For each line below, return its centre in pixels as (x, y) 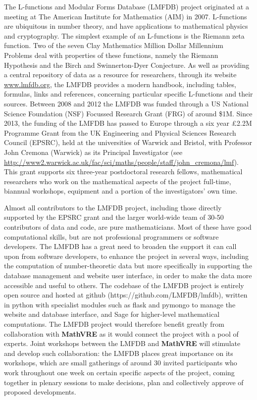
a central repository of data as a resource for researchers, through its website (120, 75)
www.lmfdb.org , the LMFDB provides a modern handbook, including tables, (120, 84)
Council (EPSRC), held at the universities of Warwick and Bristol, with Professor (128, 142)
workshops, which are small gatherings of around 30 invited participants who (121, 363)
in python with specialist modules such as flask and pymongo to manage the (120, 304)
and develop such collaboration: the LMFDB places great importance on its (119, 353)
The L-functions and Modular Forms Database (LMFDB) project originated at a (127, 6)
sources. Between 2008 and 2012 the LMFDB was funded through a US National (126, 103)
